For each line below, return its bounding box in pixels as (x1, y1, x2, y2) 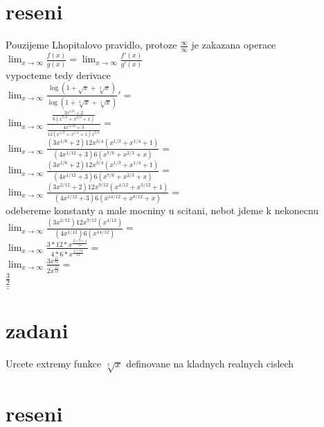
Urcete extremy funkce (6, 356, 102, 370)
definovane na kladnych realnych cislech (126, 356, 294, 370)
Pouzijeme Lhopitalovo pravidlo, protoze (6, 37, 177, 52)
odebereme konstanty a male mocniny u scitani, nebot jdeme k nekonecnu (6, 203, 319, 218)
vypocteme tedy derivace (6, 67, 111, 82)
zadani (6, 315, 69, 344)
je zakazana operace (191, 37, 276, 52)
